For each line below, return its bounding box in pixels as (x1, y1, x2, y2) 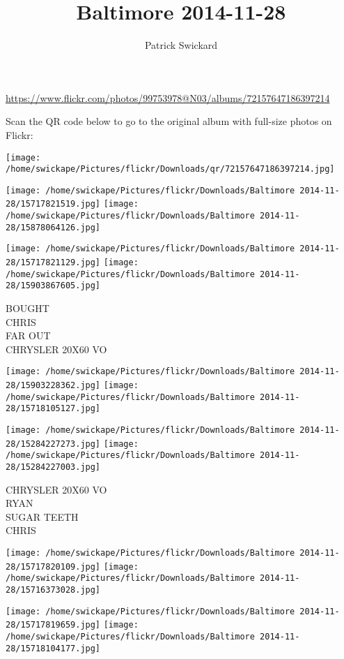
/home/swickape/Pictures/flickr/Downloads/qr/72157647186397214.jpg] (6, 164, 335, 175)
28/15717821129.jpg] (6, 258, 101, 268)
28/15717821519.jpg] (6, 199, 101, 209)
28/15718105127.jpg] (6, 403, 101, 414)
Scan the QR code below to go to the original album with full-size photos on (6, 114, 332, 128)
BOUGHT (6, 301, 49, 316)
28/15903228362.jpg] (6, 380, 101, 391)
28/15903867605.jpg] (6, 281, 101, 291)
